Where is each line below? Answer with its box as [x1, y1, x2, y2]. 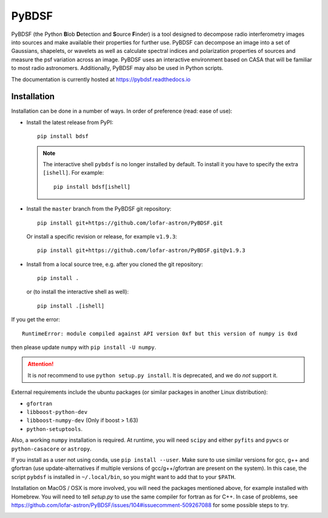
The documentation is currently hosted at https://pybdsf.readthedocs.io [11, 75, 191, 83]
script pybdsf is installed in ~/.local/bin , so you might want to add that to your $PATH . [11, 473, 236, 480]
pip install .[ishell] [37, 302, 105, 309]
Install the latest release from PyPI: [26, 119, 114, 126]
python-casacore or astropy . [11, 445, 92, 452]
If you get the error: [11, 316, 60, 323]
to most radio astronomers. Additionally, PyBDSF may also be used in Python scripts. [11, 65, 224, 72]
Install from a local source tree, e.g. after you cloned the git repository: [26, 261, 203, 268]
